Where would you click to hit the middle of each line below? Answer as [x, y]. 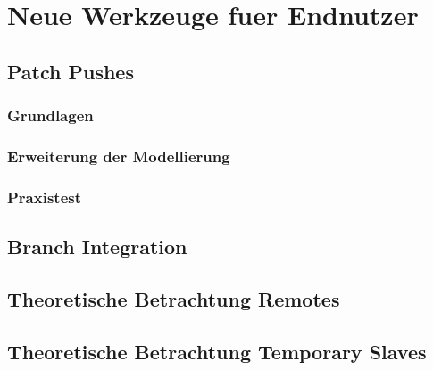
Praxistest [45, 197]
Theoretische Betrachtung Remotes [174, 298]
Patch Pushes [71, 71]
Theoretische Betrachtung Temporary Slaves [217, 351]
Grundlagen [50, 115]
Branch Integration [97, 247]
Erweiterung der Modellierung [119, 156]
